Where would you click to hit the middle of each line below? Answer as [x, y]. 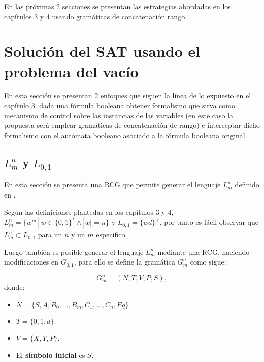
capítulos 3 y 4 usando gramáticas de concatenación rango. [96, 16]
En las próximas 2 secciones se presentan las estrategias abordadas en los [118, 6]
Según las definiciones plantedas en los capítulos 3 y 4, [89, 211]
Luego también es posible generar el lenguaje [74, 252]
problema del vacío [71, 71]
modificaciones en [31, 262]
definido [247, 185]
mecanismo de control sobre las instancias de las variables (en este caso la [119, 115]
